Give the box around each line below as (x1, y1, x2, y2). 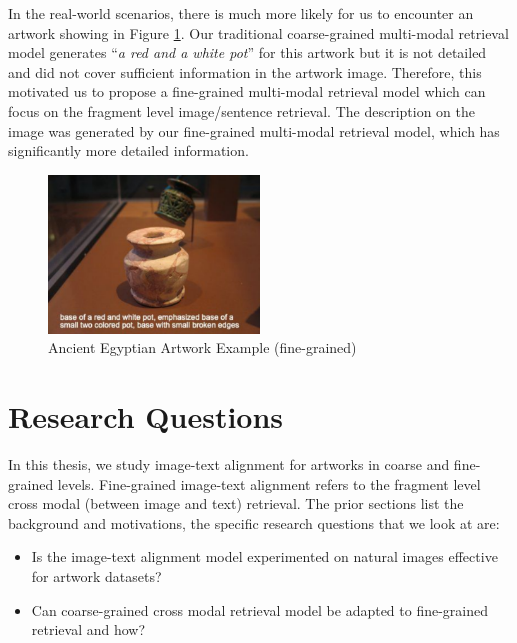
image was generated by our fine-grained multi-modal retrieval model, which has (8, 120, 500, 141)
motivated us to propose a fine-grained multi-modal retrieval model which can (8, 81, 486, 102)
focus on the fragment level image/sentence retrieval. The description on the (8, 100, 476, 121)
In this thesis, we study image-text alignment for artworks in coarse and (8, 454, 450, 475)
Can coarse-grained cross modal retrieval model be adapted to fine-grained (31, 599, 489, 620)
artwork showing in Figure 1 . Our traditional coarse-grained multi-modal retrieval (8, 22, 509, 43)
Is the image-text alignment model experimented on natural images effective (31, 546, 498, 567)
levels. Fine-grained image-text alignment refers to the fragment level (57, 473, 481, 494)
